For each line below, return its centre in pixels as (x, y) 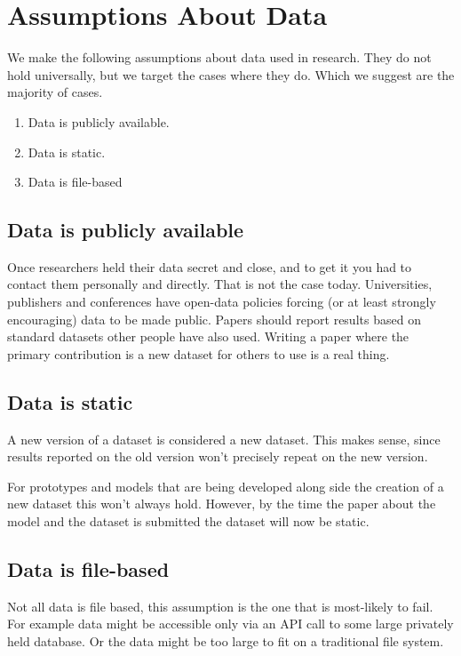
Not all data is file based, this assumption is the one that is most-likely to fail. (220, 606)
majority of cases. (55, 92)
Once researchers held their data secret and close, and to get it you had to (210, 266)
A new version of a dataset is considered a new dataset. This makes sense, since (224, 439)
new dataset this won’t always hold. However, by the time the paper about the (222, 504)
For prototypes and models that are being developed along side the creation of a (226, 486)
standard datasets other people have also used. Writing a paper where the (208, 336)
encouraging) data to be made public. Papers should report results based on (214, 319)
